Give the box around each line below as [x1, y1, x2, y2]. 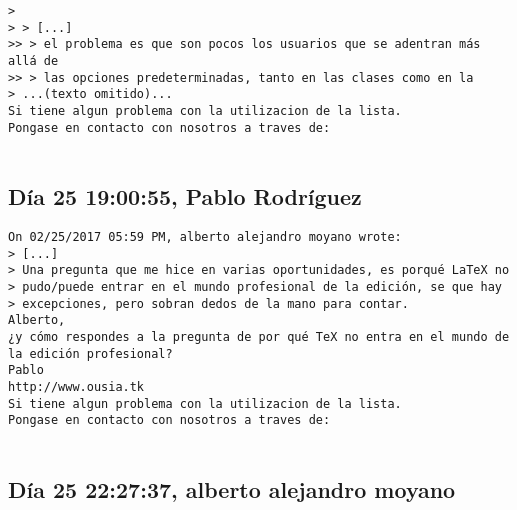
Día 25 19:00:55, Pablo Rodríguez [8, 181, 362, 212]
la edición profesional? [8, 346, 173, 361]
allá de [8, 53, 59, 68]
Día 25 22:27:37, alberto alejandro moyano [8, 474, 456, 505]
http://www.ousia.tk [8, 380, 145, 395]
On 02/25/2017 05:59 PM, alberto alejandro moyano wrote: [8, 230, 402, 245]
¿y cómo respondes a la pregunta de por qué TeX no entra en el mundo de [8, 330, 510, 345]
